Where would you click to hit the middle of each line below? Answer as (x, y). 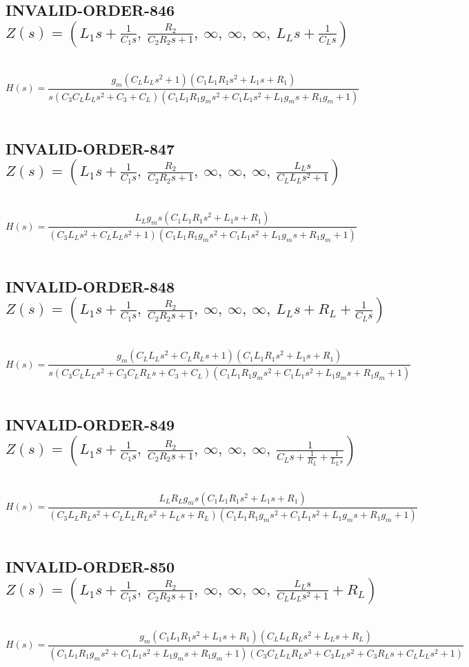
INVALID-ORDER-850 (90, 567)
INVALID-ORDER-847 (90, 148)
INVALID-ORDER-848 (90, 286)
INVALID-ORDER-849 (90, 425)
